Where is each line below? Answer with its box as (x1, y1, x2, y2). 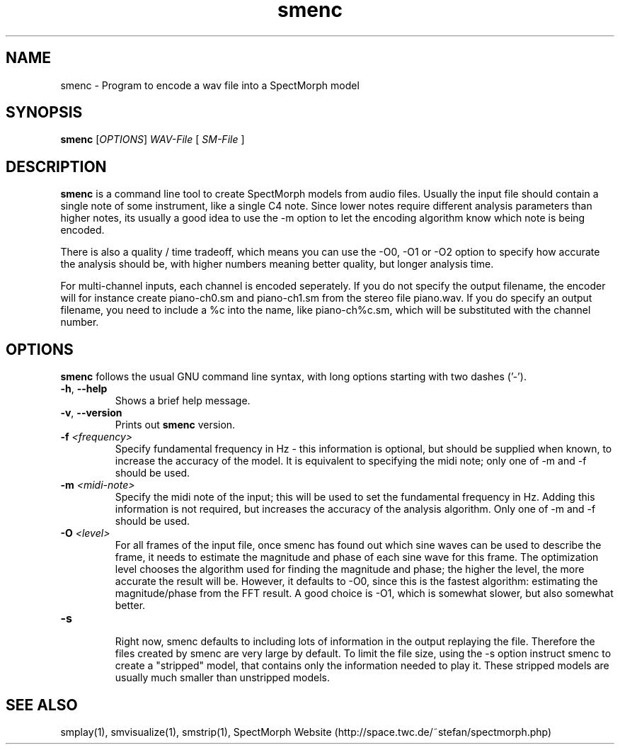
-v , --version (60, 407, 122, 419)
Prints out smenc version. (115, 419, 236, 431)
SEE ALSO (6, 695, 78, 714)
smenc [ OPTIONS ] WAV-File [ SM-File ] (60, 133, 245, 146)
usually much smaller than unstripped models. (115, 671, 330, 684)
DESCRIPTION (6, 157, 107, 176)
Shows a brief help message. (115, 394, 251, 407)
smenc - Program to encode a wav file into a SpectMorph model (60, 79, 360, 91)
